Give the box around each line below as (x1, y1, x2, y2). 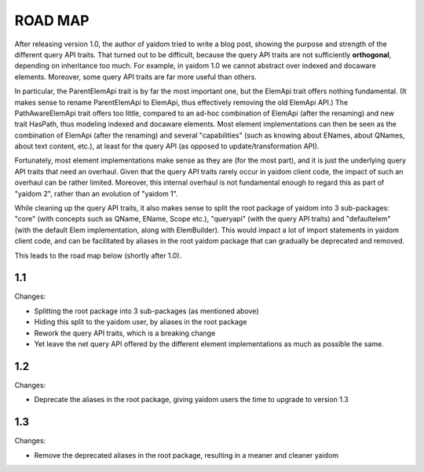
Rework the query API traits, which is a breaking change (34, 328, 216, 338)
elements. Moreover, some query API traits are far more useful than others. (14, 71, 257, 82)
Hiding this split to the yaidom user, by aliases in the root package (34, 317, 247, 327)
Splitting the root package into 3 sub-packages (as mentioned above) (34, 306, 259, 316)
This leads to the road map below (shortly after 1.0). (14, 251, 182, 260)
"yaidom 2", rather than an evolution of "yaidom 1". (14, 188, 178, 198)
